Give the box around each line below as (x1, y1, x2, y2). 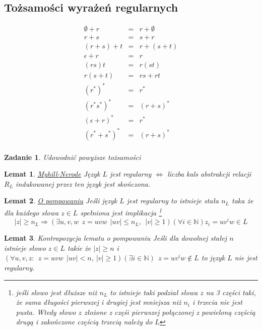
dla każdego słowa (4, 207, 59, 217)
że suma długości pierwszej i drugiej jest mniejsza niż (16, 297, 181, 307)
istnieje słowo (4, 242, 46, 253)
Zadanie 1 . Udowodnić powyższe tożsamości (4, 151, 141, 162)
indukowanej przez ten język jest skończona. (16, 178, 151, 189)
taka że (232, 195, 253, 206)
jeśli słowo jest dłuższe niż (16, 287, 97, 297)
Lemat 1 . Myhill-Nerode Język (4, 169, 100, 179)
